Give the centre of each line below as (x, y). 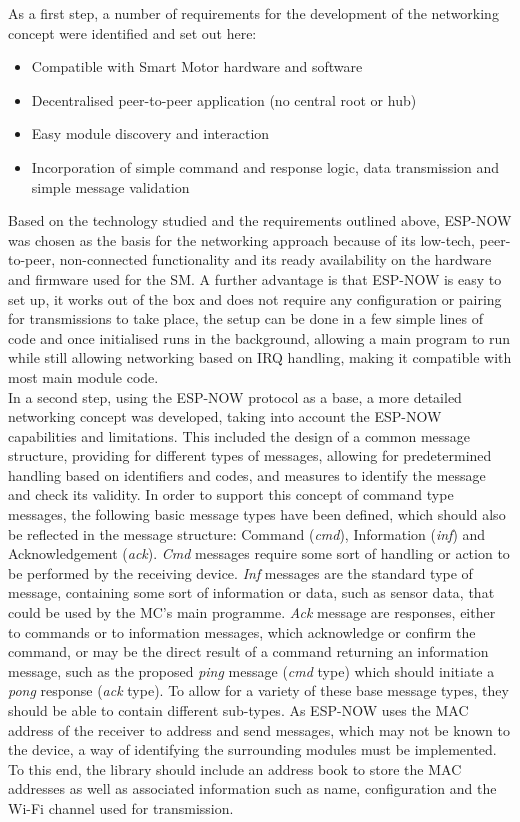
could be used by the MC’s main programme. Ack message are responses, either (252, 612)
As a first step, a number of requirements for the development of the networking (253, 13)
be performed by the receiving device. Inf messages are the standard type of (240, 572)
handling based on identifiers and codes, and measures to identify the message (247, 474)
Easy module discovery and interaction (150, 133)
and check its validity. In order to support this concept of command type (231, 494)
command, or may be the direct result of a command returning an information (248, 651)
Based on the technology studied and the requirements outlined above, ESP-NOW (260, 220)
